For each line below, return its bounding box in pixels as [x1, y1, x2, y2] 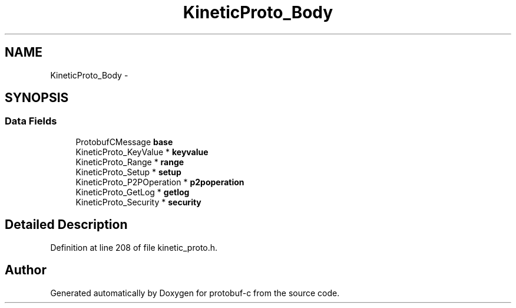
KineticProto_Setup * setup [75, 166, 181, 177]
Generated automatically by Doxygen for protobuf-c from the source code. [50, 287, 340, 298]
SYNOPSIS [5, 90, 69, 106]
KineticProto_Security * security [75, 196, 201, 207]
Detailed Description [5, 217, 128, 232]
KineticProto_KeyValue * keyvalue [75, 146, 209, 157]
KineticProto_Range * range [75, 156, 184, 167]
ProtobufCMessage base [75, 136, 173, 147]
